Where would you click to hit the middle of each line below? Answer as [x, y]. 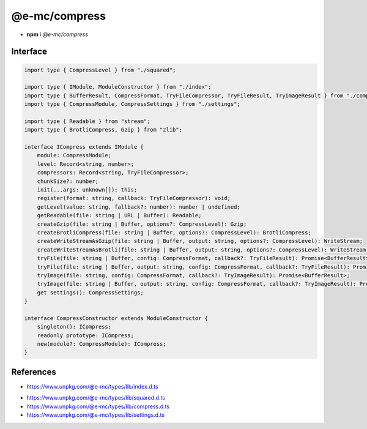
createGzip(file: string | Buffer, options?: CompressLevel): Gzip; [142, 224]
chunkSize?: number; [68, 181]
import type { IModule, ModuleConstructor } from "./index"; [118, 87]
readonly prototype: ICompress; [86, 335]
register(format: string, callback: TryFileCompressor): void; [134, 198]
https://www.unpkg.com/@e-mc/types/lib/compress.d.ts [98, 406]
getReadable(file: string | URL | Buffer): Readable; [119, 215]
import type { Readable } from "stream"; [87, 121]
